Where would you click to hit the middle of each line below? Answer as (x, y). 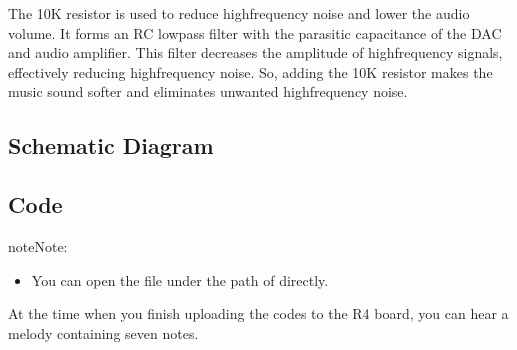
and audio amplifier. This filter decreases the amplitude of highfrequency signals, (255, 52)
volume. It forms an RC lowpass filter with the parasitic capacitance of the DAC (255, 32)
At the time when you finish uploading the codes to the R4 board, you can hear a (258, 313)
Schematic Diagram (111, 145)
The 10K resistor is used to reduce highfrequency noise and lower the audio (239, 13)
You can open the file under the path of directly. (180, 279)
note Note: (38, 245)
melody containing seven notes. (103, 332)
